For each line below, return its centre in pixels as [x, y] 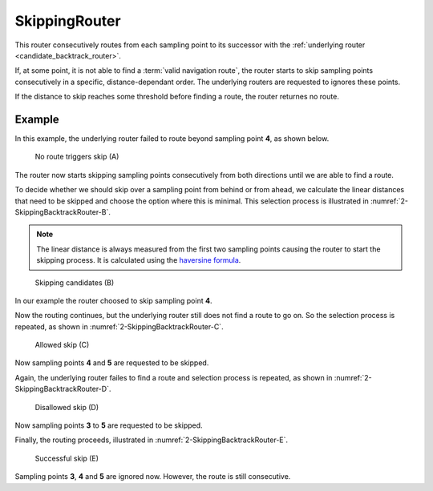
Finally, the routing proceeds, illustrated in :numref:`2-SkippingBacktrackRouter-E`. [152, 440]
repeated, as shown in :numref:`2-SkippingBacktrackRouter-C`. [119, 326]
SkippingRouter [68, 21]
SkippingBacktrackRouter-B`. [63, 211]
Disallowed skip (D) [67, 407]
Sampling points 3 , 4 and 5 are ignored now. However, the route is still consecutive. [153, 477]
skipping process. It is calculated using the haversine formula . [139, 260]
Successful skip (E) [67, 458]
